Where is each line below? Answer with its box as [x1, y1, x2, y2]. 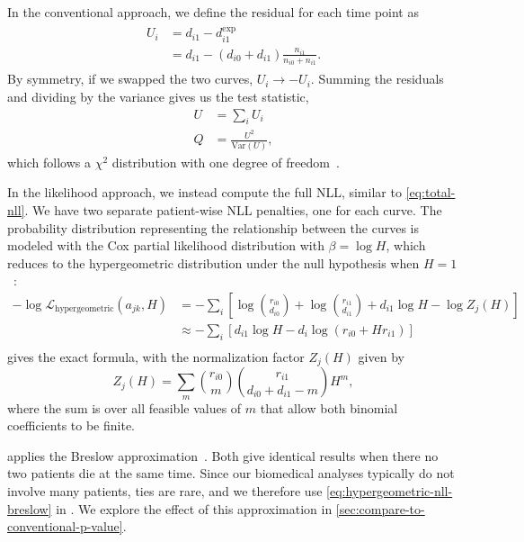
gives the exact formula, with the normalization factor [7, 347, 305, 366]
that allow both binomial [260, 398, 398, 417]
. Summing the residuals [310, 69, 444, 88]
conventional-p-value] [7, 517, 123, 536]
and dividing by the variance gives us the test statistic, [7, 86, 309, 105]
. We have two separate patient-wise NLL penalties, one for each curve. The [24, 200, 442, 219]
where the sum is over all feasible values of [7, 398, 242, 417]
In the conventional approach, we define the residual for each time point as [7, 3, 419, 21]
